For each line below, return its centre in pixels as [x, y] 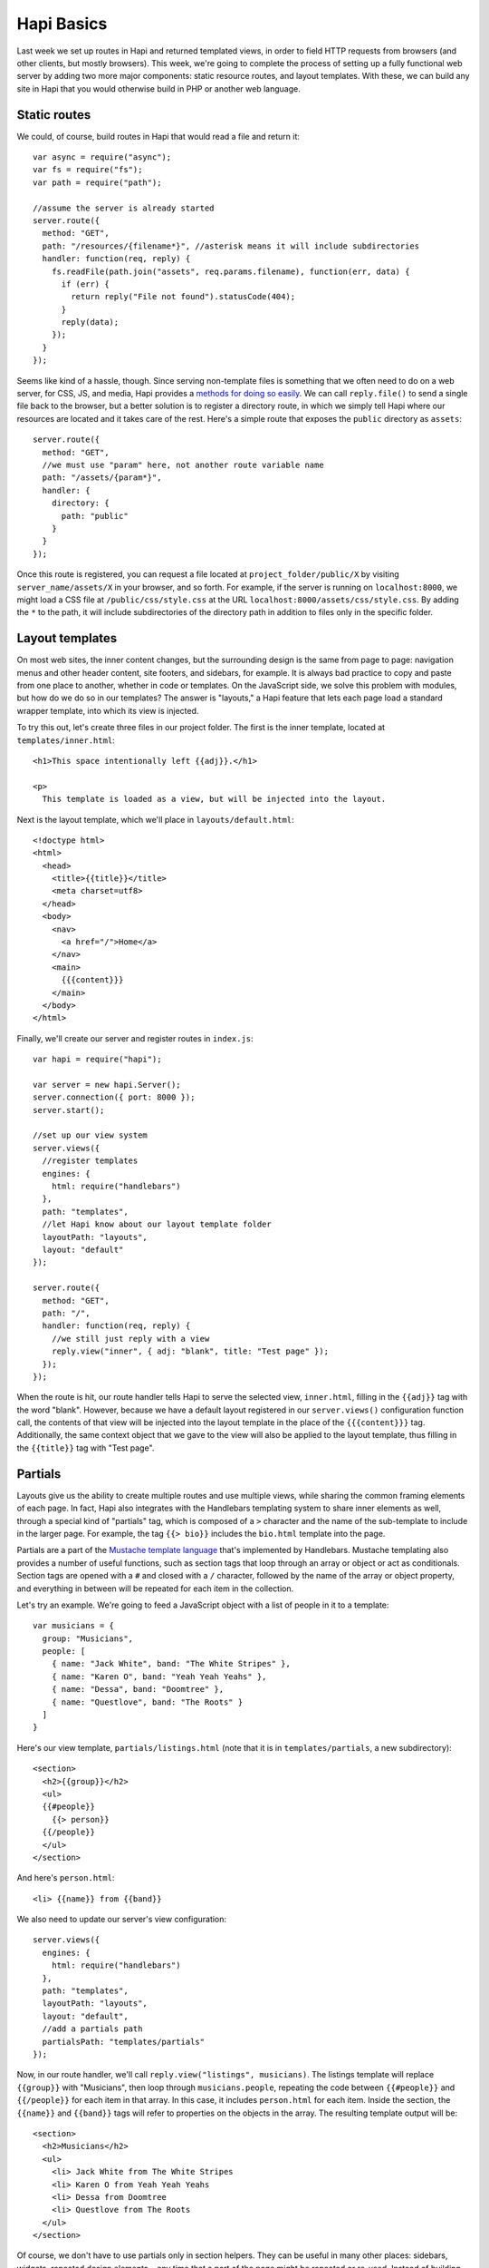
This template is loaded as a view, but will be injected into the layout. [214, 799]
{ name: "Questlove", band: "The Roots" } [147, 1702]
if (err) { [85, 284]
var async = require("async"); [102, 157]
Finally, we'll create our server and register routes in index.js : [135, 1038]
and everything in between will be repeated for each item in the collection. [155, 1589]
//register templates [90, 1161]
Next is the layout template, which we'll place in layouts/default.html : [155, 819]
